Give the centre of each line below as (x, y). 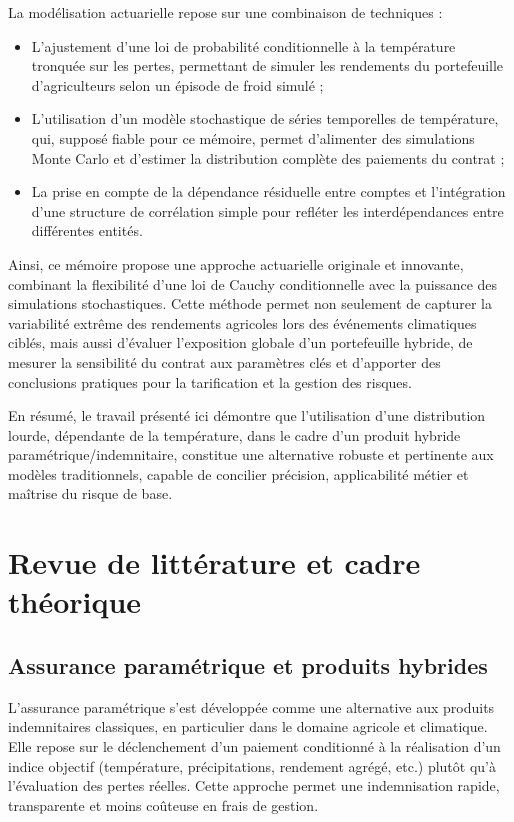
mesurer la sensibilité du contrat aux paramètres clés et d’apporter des (224, 361)
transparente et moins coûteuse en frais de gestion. (163, 804)
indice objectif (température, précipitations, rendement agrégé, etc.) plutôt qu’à (252, 765)
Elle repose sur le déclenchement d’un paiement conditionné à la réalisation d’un (254, 746)
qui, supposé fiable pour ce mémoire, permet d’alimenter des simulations (253, 137)
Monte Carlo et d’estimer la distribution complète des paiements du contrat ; (268, 157)
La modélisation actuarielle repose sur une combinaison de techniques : (225, 12)
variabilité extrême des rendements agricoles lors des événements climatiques (242, 322)
